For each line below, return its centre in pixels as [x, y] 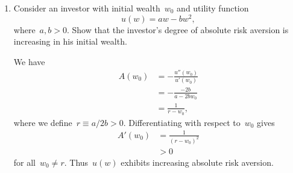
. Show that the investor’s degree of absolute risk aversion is [178, 29]
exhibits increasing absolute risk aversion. [197, 162]
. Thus [76, 162]
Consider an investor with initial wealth [87, 8]
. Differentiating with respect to [182, 122]
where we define [43, 122]
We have [29, 61]
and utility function [213, 8]
